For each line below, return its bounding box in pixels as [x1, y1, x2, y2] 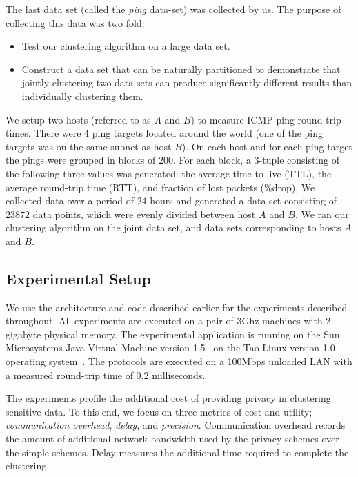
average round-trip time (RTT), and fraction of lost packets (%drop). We [6, 179, 315, 194]
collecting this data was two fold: [6, 15, 145, 30]
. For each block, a [172, 153, 251, 167]
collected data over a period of [6, 193, 134, 208]
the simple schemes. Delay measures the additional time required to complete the [6, 445, 349, 459]
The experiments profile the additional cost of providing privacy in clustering [6, 391, 331, 405]
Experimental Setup [6, 267, 151, 289]
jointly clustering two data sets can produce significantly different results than [21, 75, 352, 90]
